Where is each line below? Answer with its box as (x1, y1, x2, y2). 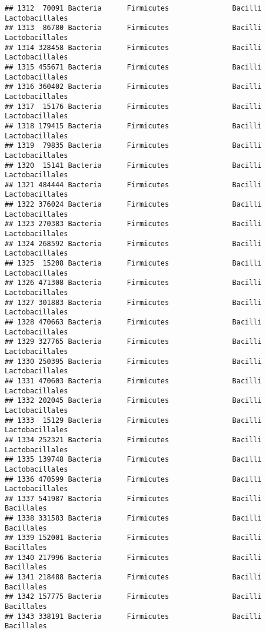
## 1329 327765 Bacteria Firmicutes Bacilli (5, 337, 262, 346)
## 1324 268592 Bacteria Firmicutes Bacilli (5, 239, 262, 248)
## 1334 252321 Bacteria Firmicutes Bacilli (5, 435, 262, 444)
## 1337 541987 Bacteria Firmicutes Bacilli (5, 494, 262, 503)
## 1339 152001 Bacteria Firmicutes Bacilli (5, 533, 262, 542)
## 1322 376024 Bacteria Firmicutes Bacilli (5, 200, 262, 209)
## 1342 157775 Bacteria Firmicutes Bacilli (5, 592, 262, 601)
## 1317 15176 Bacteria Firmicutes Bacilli (5, 102, 262, 111)
